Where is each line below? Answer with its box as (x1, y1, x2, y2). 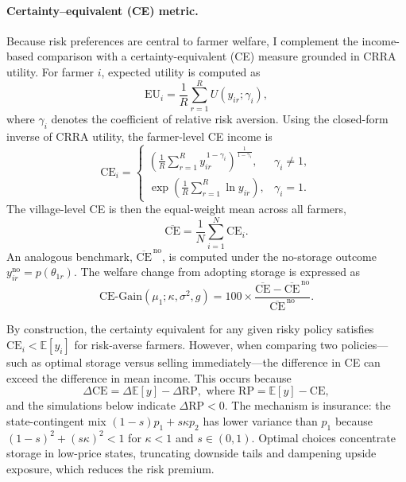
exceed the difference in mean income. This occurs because (6, 369, 292, 386)
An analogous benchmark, (6, 247, 133, 264)
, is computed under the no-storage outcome (161, 247, 377, 264)
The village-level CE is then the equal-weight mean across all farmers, (6, 200, 346, 217)
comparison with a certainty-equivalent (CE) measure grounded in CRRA (37, 48, 396, 64)
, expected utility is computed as (101, 63, 261, 80)
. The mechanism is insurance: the (224, 397, 391, 414)
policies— (341, 336, 389, 353)
